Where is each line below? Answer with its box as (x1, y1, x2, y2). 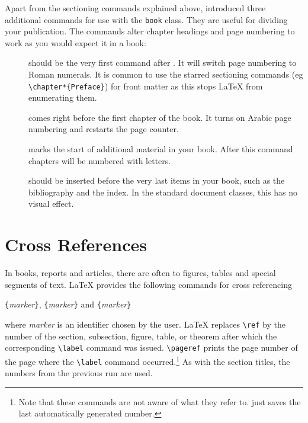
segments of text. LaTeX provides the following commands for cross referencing (5, 278, 292, 290)
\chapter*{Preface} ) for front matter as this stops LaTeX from (28, 79, 263, 92)
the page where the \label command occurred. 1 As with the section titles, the (5, 353, 290, 367)
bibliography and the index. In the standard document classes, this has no (28, 185, 298, 198)
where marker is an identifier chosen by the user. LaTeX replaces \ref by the (5, 318, 285, 330)
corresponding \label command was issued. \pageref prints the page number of (5, 341, 298, 354)
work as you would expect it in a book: (5, 36, 146, 49)
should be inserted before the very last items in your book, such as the (28, 174, 285, 187)
